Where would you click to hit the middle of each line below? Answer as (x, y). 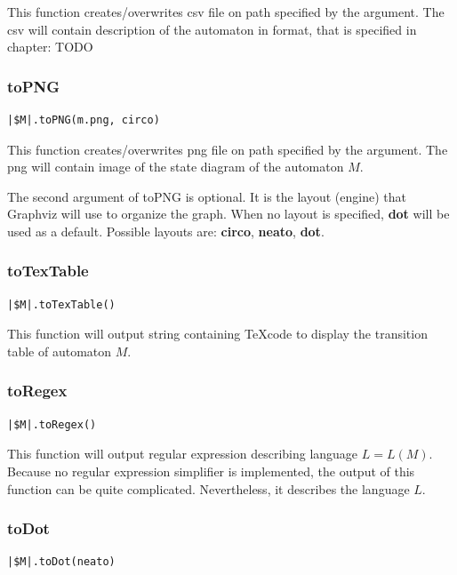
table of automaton (60, 351)
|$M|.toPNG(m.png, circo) (84, 120)
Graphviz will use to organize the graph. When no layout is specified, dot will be (228, 214)
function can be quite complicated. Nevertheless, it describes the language (208, 488)
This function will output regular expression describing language (183, 454)
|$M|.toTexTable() (61, 304)
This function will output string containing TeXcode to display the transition (217, 334)
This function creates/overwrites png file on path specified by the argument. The (228, 149)
